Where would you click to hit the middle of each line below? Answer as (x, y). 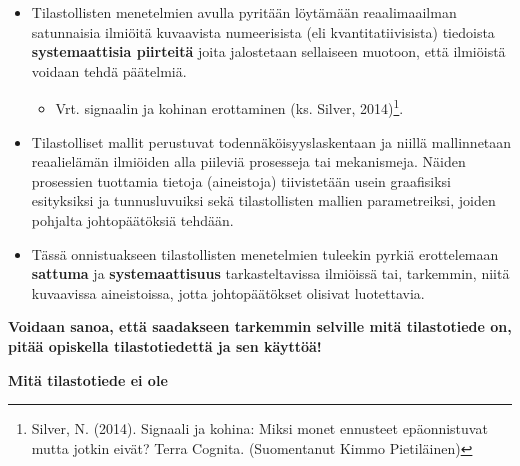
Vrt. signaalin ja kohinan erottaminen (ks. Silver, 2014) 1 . (229, 107)
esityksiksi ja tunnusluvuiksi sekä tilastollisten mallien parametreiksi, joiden (263, 200)
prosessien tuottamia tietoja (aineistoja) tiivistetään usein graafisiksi (241, 180)
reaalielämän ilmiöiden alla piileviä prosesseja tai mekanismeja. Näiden (248, 161)
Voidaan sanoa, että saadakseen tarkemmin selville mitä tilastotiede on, (260, 326)
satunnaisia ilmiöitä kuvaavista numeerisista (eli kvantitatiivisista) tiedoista (263, 31)
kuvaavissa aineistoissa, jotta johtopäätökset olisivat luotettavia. (228, 292)
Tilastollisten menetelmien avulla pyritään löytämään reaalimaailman (244, 12)
